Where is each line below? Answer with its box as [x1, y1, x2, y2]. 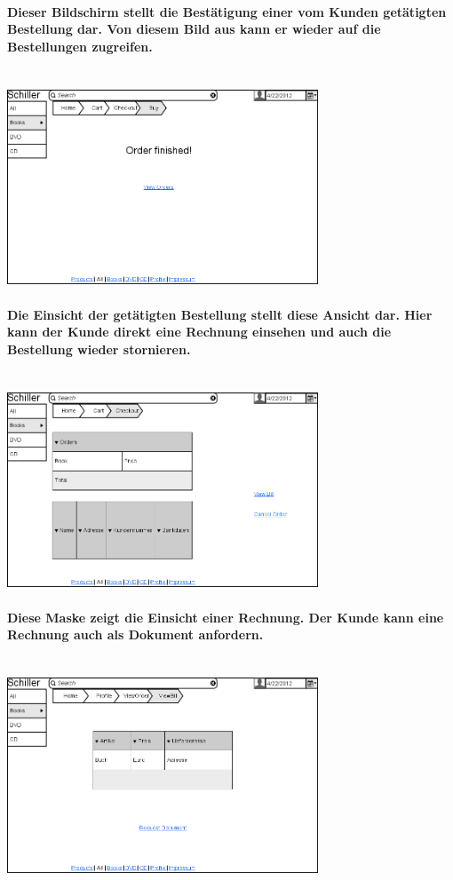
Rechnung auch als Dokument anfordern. [7, 625, 264, 644]
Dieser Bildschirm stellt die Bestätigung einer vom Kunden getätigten [7, 2, 447, 20]
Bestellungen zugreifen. [7, 36, 153, 55]
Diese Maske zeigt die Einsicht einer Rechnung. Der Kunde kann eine [7, 607, 444, 626]
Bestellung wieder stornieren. [7, 339, 191, 358]
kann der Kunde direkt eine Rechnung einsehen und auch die [7, 322, 392, 341]
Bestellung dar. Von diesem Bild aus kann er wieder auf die [7, 20, 381, 38]
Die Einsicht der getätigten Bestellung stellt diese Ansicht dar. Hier [7, 305, 433, 323]
